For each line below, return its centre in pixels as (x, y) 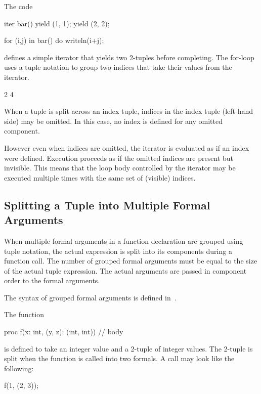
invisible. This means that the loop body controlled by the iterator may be (120, 168)
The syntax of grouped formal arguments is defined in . (90, 297)
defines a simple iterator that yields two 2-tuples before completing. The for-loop (129, 57)
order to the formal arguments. (52, 280)
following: (19, 368)
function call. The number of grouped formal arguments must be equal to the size (131, 261)
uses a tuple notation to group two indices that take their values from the (118, 67)
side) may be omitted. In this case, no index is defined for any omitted (113, 121)
